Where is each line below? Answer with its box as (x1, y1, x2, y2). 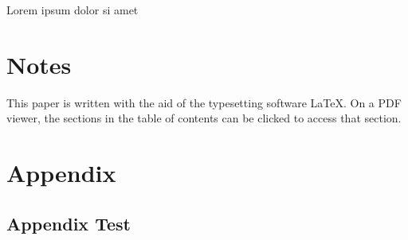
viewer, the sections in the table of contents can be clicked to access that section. (6, 110, 402, 126)
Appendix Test (6, 211, 131, 235)
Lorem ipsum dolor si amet (6, 2, 139, 17)
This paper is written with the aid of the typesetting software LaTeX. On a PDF (6, 94, 402, 110)
